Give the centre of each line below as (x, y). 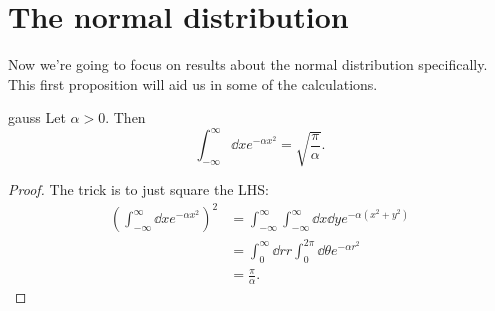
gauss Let (37, 117)
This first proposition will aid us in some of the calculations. (193, 83)
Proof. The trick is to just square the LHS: (138, 189)
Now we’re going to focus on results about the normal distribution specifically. (248, 64)
